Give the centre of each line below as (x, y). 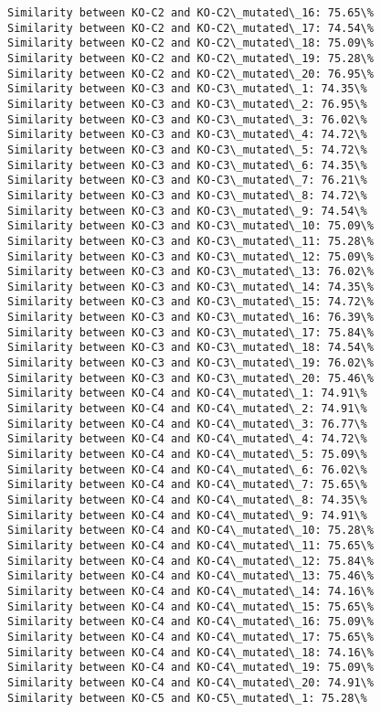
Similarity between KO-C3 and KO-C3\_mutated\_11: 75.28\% (190, 241)
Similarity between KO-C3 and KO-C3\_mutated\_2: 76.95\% (187, 104)
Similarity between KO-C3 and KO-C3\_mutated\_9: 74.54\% (187, 211)
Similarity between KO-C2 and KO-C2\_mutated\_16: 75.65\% (190, 13)
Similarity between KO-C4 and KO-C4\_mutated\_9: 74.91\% (187, 515)
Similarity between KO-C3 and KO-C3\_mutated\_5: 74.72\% (187, 149)
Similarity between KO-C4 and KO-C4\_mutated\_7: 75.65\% (187, 485)
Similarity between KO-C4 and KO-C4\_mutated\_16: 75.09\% (190, 622)
